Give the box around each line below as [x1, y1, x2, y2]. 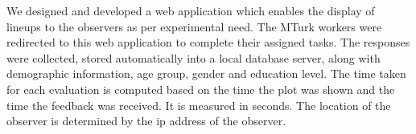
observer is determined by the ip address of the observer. [6, 112, 286, 129]
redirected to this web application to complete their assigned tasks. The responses [6, 34, 410, 51]
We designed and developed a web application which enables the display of [6, 2, 375, 18]
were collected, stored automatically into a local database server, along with [6, 49, 381, 66]
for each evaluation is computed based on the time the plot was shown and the [6, 80, 395, 97]
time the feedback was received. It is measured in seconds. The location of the [6, 96, 391, 113]
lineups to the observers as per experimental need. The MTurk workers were [6, 18, 382, 35]
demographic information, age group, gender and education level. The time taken [6, 65, 406, 82]
